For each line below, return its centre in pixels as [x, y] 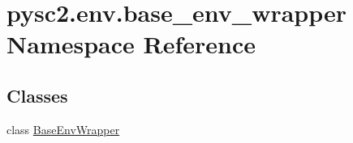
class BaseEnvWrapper [63, 129]
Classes [37, 95]
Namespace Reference [131, 44]
